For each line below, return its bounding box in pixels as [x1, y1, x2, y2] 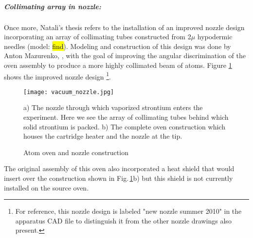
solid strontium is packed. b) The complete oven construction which [23, 121, 225, 131]
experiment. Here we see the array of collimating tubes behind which [23, 112, 229, 122]
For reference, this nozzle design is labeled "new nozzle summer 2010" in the [15, 206, 242, 216]
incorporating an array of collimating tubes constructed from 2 [4, 32, 191, 42]
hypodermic [197, 32, 233, 42]
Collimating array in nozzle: [4, 1, 101, 11]
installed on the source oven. [4, 182, 89, 192]
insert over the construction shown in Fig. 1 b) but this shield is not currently [4, 173, 233, 183]
